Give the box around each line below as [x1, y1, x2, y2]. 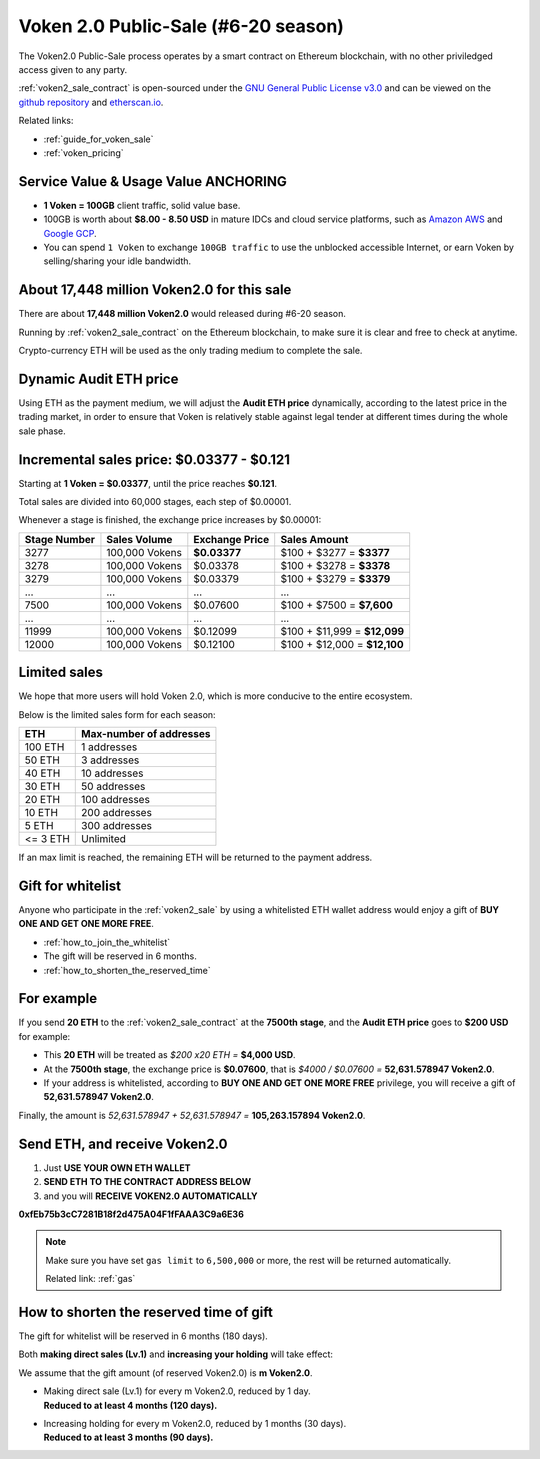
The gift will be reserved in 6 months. [43, 950, 197, 962]
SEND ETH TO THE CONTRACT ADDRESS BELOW [43, 1176, 252, 1188]
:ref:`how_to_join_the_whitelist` [43, 936, 171, 948]
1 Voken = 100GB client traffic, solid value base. [43, 199, 241, 211]
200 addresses [81, 806, 152, 820]
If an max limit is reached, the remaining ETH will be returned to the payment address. [18, 851, 373, 864]
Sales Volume [106, 532, 173, 546]
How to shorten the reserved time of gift [18, 1303, 274, 1320]
